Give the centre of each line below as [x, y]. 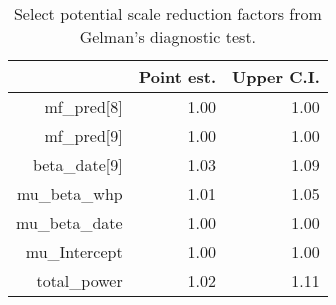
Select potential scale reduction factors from [167, 13]
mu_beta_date [69, 222]
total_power [79, 280]
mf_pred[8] [83, 106]
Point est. [177, 76]
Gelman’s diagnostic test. [168, 36]
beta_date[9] [77, 164]
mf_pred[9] [83, 135]
